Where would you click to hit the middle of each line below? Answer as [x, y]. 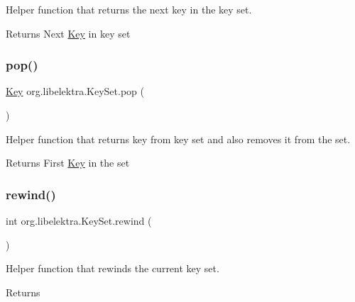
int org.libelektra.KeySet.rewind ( [79, 220]
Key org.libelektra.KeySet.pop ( [75, 91]
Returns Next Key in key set [68, 33]
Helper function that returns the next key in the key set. [129, 9]
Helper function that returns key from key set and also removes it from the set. [178, 139]
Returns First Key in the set [68, 163]
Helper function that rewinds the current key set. [113, 268]
